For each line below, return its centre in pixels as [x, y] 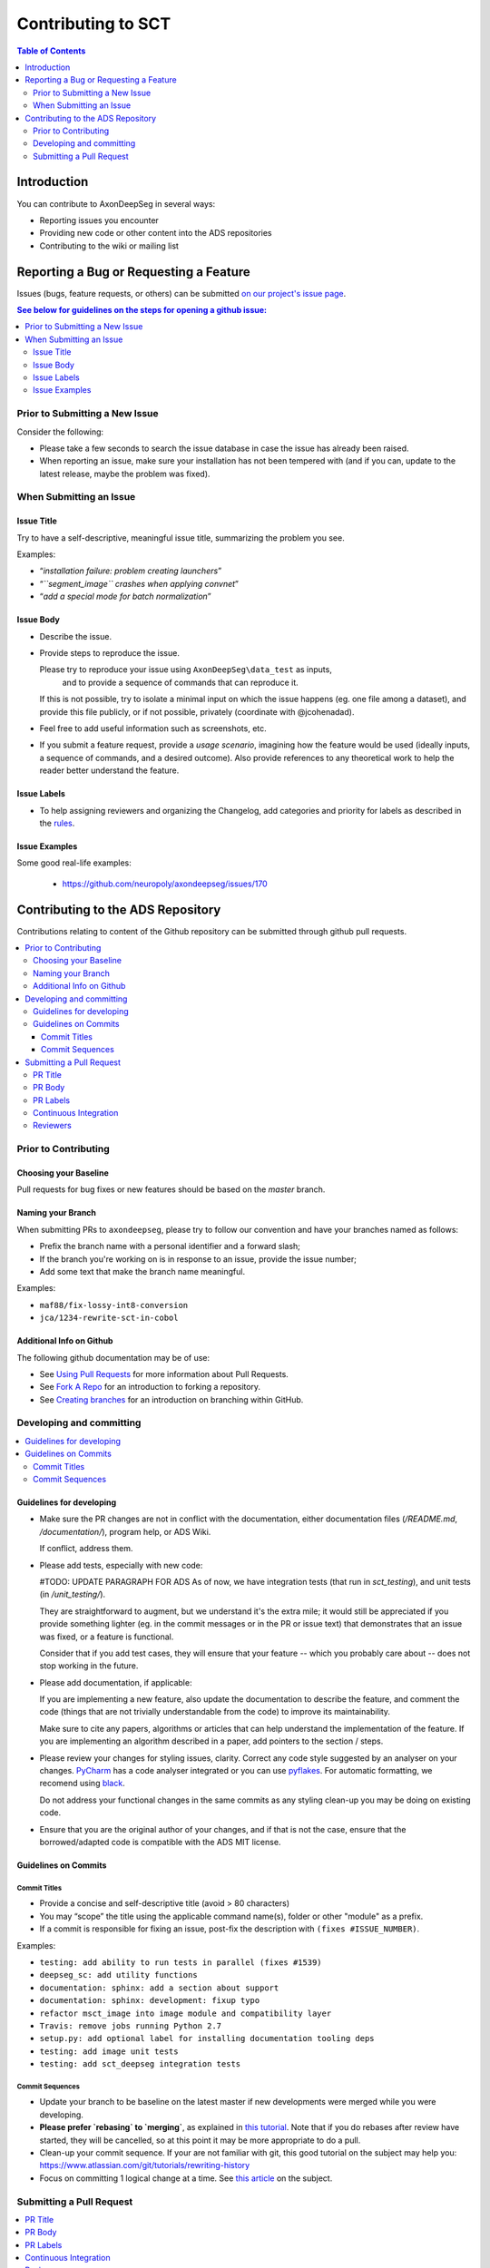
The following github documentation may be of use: [113, 1357]
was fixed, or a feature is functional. [107, 1637]
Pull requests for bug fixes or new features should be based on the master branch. [171, 1189]
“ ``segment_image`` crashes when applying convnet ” [139, 583]
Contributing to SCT [94, 24]
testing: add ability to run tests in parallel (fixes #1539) [181, 1962]
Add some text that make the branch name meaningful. [142, 1271]
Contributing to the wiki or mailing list [109, 246]
